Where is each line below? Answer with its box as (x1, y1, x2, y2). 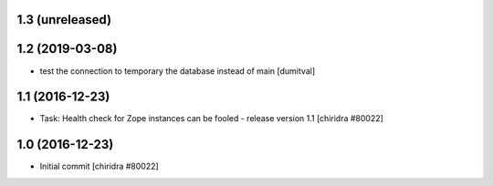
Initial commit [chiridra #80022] (39, 160, 159, 172)
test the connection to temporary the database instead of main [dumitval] (39, 65, 316, 77)
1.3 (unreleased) (16, 12, 112, 27)
